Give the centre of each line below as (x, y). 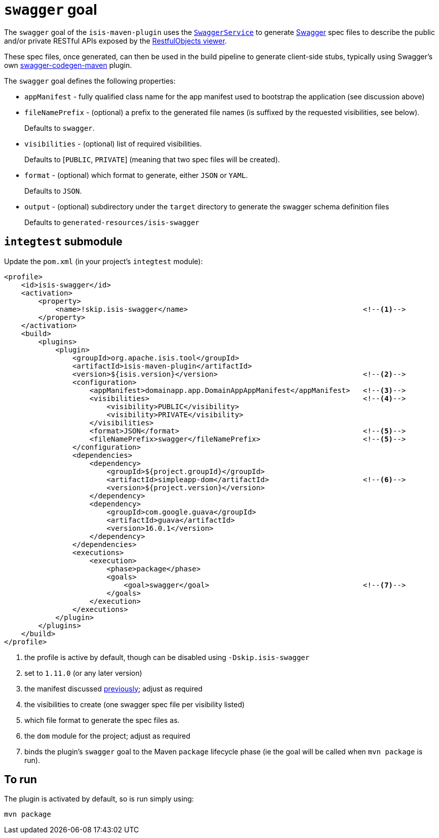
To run (21, 780)
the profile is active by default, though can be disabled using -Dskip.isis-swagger (167, 657)
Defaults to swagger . (60, 128)
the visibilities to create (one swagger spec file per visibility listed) (135, 704)
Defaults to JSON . (53, 191)
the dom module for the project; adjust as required (107, 736)
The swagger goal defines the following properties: (90, 81)
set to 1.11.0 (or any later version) (83, 673)
